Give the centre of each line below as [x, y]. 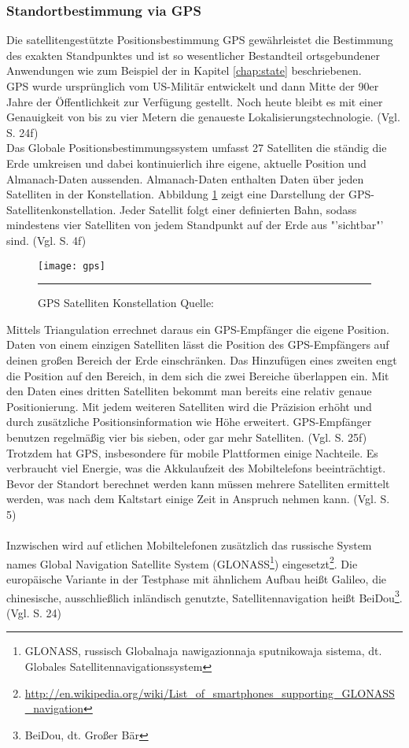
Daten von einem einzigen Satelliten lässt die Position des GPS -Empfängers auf [198, 344]
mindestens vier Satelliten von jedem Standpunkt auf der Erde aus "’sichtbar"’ [195, 225]
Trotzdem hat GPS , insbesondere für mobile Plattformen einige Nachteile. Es [192, 452]
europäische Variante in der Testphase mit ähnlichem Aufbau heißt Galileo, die [197, 578]
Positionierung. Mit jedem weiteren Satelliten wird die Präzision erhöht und [189, 406]
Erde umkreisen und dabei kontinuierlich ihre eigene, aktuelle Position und [186, 163]
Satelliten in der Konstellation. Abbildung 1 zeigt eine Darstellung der [176, 194]
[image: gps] [72, 266]
